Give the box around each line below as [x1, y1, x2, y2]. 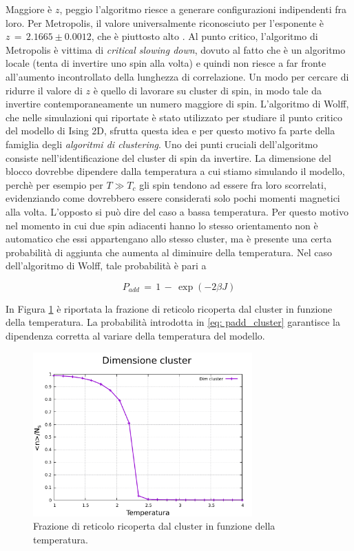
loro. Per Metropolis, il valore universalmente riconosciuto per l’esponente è [6, 15, 324, 30]
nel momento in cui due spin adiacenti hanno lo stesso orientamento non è [6, 218, 318, 232]
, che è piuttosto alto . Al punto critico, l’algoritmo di [91, 29, 318, 43]
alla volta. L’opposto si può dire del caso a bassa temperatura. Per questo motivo [6, 204, 348, 218]
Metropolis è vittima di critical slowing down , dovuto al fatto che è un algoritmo [6, 42, 346, 56]
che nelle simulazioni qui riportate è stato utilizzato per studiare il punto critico [6, 110, 342, 124]
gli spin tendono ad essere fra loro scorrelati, [139, 177, 326, 191]
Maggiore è [6, 2, 52, 16]
